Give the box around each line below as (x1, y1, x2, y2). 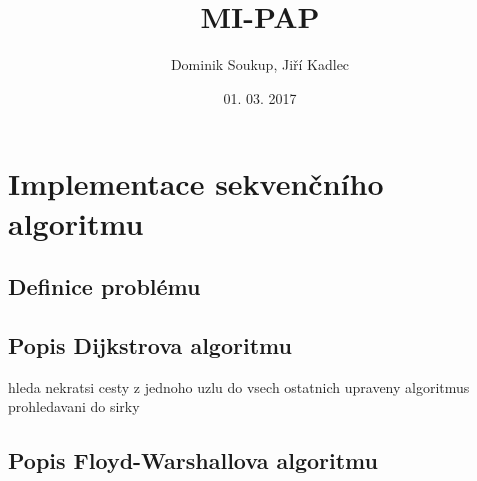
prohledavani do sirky (8, 396, 140, 417)
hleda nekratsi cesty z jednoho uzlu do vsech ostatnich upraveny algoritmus (8, 376, 470, 397)
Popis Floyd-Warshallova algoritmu (8, 445, 378, 476)
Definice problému (8, 271, 201, 302)
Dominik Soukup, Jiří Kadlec (170, 54, 350, 75)
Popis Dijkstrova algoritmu (8, 329, 292, 360)
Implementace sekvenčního (8, 163, 384, 204)
